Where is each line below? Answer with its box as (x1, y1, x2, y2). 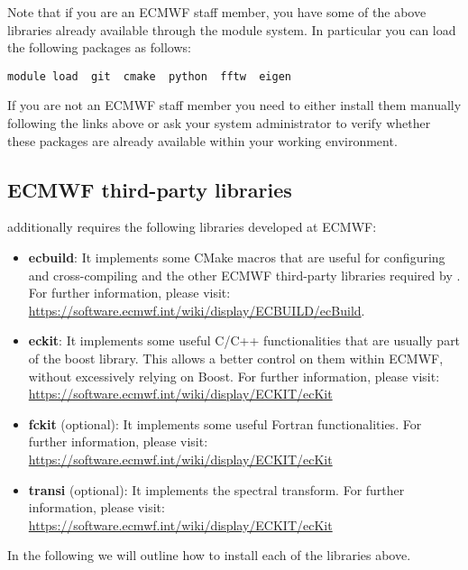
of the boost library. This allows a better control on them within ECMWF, (28, 348, 444, 367)
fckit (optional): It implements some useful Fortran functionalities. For (28, 414, 422, 433)
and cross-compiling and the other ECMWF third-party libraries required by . (28, 265, 461, 284)
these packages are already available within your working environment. (7, 131, 398, 150)
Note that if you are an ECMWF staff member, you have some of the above (7, 3, 427, 21)
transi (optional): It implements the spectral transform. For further (28, 480, 405, 499)
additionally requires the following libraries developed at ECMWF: (7, 217, 377, 236)
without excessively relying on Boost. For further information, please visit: (28, 366, 440, 385)
